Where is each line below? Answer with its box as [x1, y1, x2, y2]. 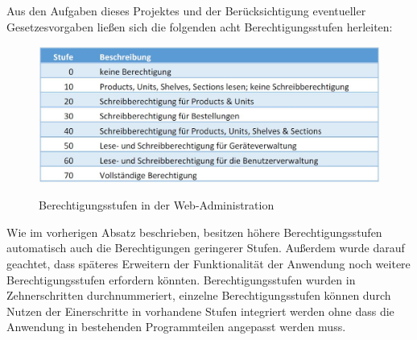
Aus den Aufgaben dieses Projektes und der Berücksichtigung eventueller [6, 2, 366, 19]
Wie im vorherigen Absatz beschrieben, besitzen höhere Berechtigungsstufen [6, 223, 382, 240]
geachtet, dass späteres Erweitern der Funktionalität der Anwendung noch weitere [6, 255, 411, 272]
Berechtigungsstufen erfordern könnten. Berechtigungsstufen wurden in [6, 271, 356, 288]
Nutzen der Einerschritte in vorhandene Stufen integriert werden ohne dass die [6, 302, 394, 319]
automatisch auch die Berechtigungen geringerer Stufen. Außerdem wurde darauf [6, 239, 405, 256]
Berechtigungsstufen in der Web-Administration [39, 197, 275, 214]
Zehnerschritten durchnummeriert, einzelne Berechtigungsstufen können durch [6, 287, 391, 304]
